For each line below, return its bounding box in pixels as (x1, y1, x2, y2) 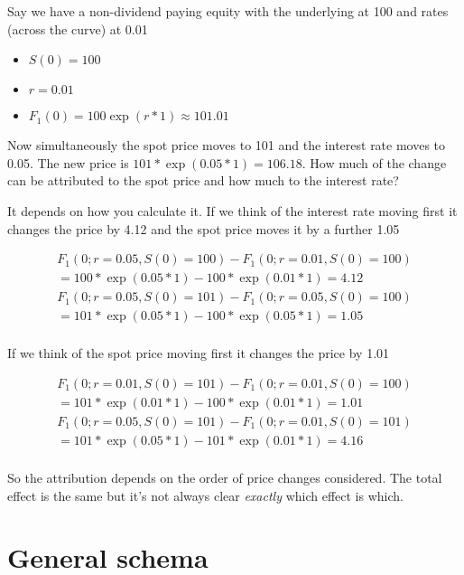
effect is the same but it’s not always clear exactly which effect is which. (7, 485, 404, 504)
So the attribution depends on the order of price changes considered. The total (7, 468, 442, 487)
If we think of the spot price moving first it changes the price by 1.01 (7, 344, 390, 363)
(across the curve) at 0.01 (7, 19, 148, 38)
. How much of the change (302, 153, 447, 172)
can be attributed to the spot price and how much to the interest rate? (7, 171, 399, 190)
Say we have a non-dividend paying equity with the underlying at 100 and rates (7, 2, 449, 20)
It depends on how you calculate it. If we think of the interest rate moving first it (7, 201, 458, 220)
